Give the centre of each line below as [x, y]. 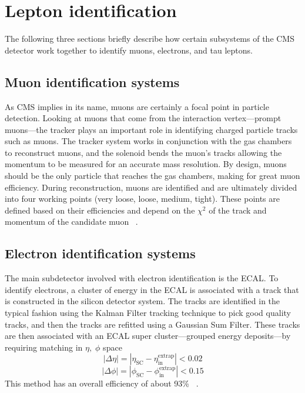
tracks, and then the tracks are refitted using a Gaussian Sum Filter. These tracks [152, 324]
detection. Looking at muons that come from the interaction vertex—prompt [143, 118]
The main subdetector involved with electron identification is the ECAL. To [142, 278]
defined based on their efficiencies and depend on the [100, 210]
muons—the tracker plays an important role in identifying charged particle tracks [151, 129]
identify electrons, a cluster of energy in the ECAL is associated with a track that [152, 289]
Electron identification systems [100, 253]
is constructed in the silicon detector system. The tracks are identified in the [143, 301]
